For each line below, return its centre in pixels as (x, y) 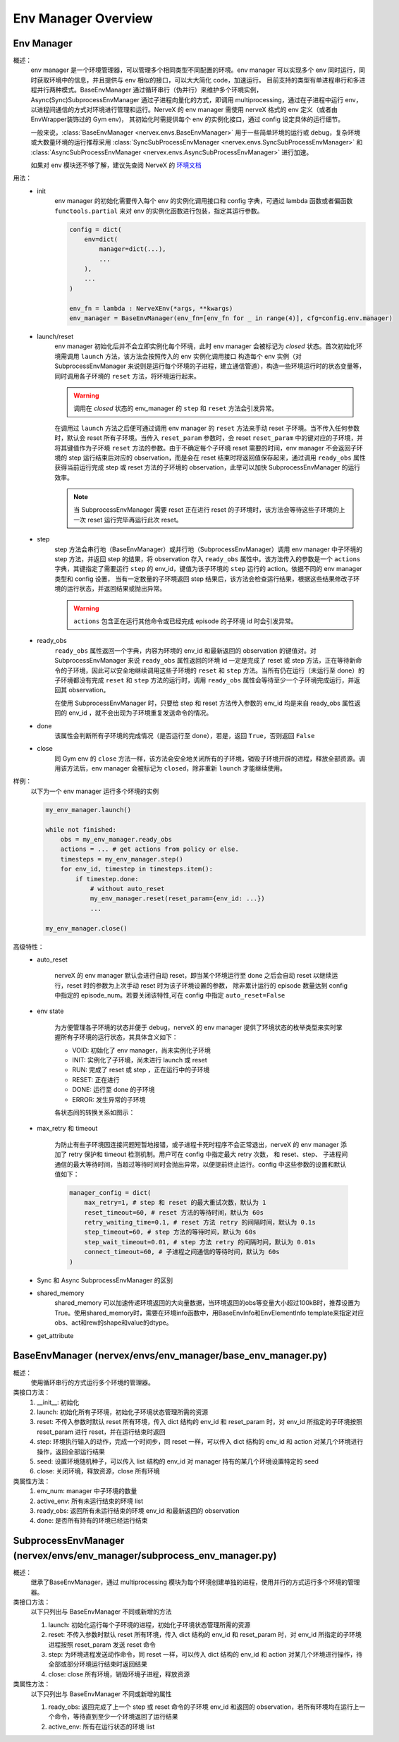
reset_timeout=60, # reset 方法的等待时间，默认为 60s (174, 1212)
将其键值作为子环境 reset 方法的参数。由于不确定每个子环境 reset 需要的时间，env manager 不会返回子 (206, 448)
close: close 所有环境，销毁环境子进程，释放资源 (119, 1674)
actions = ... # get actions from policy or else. (149, 849)
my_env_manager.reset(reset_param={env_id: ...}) (177, 898)
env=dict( (101, 239)
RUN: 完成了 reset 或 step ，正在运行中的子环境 (141, 1070)
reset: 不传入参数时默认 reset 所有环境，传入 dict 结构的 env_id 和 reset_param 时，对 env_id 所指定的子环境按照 (200, 1422)
